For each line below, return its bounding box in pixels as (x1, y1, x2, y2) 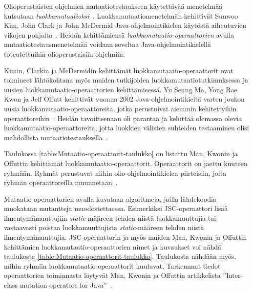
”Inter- (223, 270, 243, 280)
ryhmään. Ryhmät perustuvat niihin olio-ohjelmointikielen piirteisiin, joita (4, 167, 227, 178)
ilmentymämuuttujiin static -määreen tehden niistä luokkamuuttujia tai (4, 212, 216, 223)
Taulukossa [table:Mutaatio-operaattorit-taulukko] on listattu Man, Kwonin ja (4, 148, 238, 159)
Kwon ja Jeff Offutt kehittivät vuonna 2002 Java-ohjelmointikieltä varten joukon (4, 94, 245, 104)
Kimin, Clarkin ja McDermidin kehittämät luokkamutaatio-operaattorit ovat (4, 65, 233, 75)
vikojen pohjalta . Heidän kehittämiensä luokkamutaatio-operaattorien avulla (4, 29, 234, 40)
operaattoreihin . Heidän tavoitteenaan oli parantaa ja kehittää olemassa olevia (4, 113, 242, 123)
